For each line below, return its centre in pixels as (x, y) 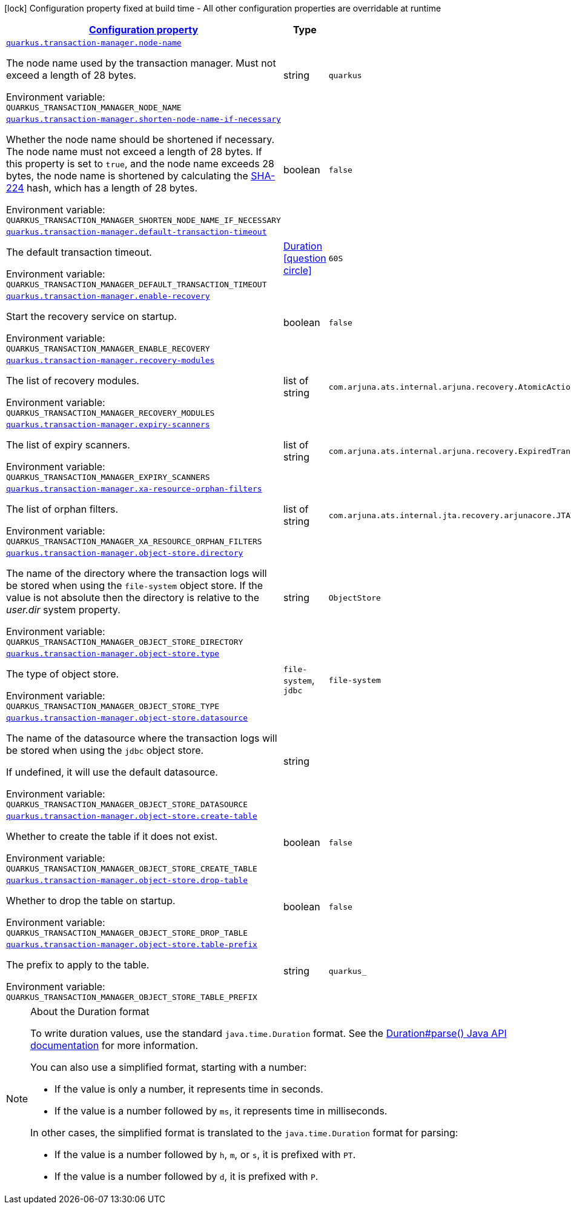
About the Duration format (90, 1011)
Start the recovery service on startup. (91, 316)
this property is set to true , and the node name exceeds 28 (140, 164)
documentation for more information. (114, 1045)
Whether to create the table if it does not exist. (112, 836)
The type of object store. (63, 674)
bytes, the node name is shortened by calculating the (127, 176)
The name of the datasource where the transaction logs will (142, 738)
